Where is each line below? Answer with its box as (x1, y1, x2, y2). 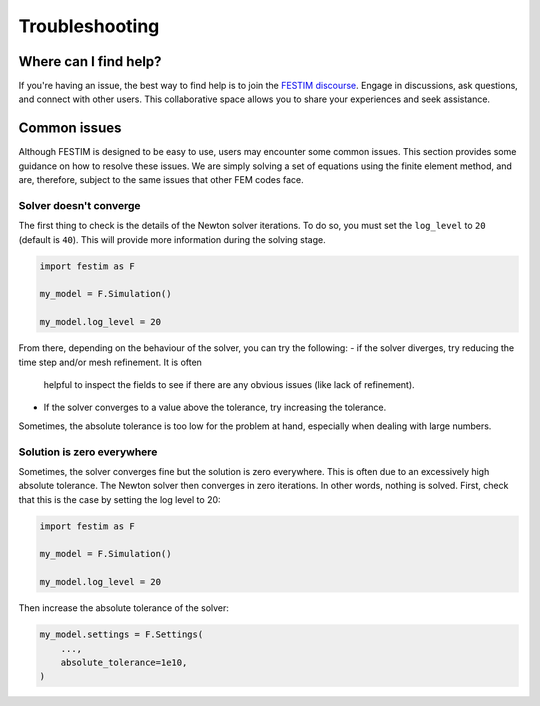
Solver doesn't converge (18, 198, 141, 212)
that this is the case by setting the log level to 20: (18, 493, 221, 505)
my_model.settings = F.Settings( (39, 629, 204, 640)
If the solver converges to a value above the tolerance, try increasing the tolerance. (43, 401, 387, 414)
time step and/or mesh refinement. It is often (18, 356, 202, 368)
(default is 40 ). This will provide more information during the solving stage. (18, 233, 327, 245)
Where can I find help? (18, 53, 162, 70)
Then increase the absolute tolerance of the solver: (18, 602, 230, 614)
